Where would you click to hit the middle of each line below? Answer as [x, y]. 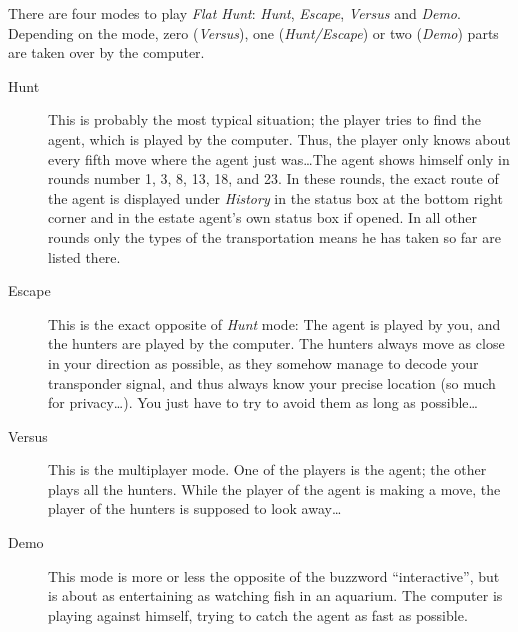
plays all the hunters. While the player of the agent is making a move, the [274, 488]
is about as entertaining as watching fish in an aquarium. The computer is [275, 595]
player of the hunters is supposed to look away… [195, 508]
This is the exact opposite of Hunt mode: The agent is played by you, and [274, 323]
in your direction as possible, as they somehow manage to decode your [263, 362]
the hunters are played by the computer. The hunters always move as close [276, 343]
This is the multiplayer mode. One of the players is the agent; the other [267, 469]
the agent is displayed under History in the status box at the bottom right [275, 197]
